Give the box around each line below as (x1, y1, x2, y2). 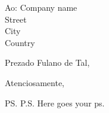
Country (5, 36, 35, 48)
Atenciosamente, (5, 76, 65, 88)
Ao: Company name (5, 1, 77, 13)
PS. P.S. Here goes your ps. (5, 96, 105, 109)
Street (5, 13, 27, 25)
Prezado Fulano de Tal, (5, 56, 90, 69)
